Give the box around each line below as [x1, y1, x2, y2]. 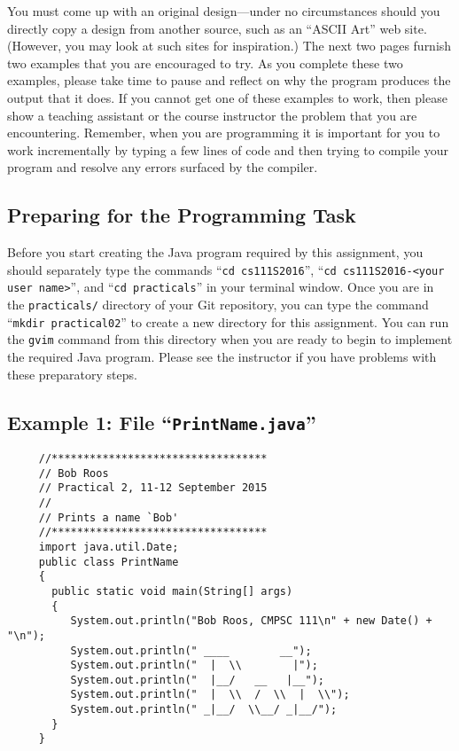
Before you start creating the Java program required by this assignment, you [7, 243, 424, 262]
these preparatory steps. [7, 364, 137, 383]
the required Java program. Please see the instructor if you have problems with [7, 348, 437, 366]
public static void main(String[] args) [51, 584, 293, 598]
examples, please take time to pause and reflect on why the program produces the [7, 71, 451, 90]
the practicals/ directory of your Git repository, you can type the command [7, 295, 429, 314]
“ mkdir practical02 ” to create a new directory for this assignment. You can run [7, 312, 449, 331]
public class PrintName [38, 555, 179, 568]
